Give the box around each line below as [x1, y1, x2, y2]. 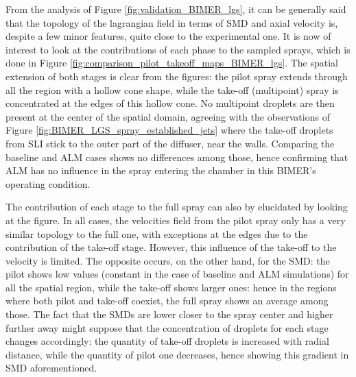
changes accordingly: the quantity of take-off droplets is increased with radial [5, 334, 329, 348]
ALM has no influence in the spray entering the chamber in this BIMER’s [5, 163, 316, 178]
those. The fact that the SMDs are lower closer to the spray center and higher [5, 307, 333, 321]
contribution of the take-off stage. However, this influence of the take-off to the [5, 240, 337, 254]
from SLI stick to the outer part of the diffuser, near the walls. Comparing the [5, 136, 335, 150]
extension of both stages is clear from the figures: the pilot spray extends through [5, 69, 348, 83]
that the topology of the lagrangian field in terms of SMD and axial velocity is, [5, 15, 338, 29]
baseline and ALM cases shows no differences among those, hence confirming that [5, 149, 348, 164]
